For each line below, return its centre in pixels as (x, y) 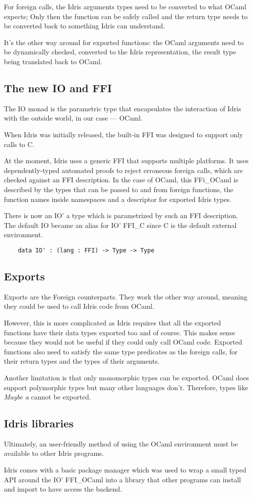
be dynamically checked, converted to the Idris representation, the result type (120, 52)
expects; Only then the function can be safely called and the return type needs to (126, 16)
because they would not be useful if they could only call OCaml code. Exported (123, 342)
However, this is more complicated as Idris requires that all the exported (113, 322)
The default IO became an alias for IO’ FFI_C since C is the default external (120, 225)
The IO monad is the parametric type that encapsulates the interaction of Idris (123, 108)
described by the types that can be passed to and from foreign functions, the (119, 189)
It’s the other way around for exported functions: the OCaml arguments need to (124, 42)
